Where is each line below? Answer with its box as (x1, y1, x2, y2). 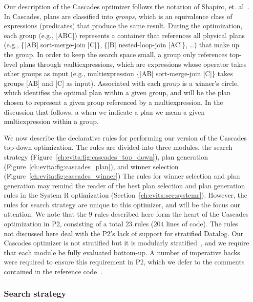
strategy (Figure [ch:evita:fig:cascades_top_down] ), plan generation (4, 151, 208, 161)
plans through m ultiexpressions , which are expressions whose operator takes (19, 59, 247, 69)
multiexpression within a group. (4, 116, 99, 126)
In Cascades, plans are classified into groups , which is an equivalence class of (4, 11, 232, 21)
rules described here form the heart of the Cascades (94, 209, 249, 219)
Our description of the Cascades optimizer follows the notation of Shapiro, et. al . (4, 1, 250, 11)
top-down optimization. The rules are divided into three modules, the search (4, 142, 232, 152)
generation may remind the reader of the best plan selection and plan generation (4, 180, 245, 190)
